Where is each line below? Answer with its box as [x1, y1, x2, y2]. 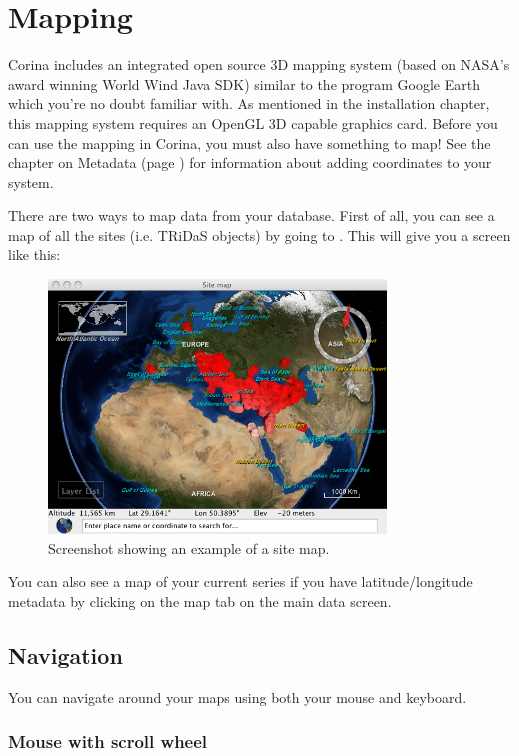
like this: [8, 244, 61, 265]
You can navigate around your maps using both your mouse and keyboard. [8, 686, 467, 707]
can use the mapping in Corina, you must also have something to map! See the [8, 132, 491, 153]
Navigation [8, 640, 123, 670]
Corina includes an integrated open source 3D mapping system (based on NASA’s [8, 54, 510, 75]
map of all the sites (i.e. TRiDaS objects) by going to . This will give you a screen [8, 224, 511, 245]
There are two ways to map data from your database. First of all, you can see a [8, 205, 495, 226]
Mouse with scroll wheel [8, 729, 208, 754]
